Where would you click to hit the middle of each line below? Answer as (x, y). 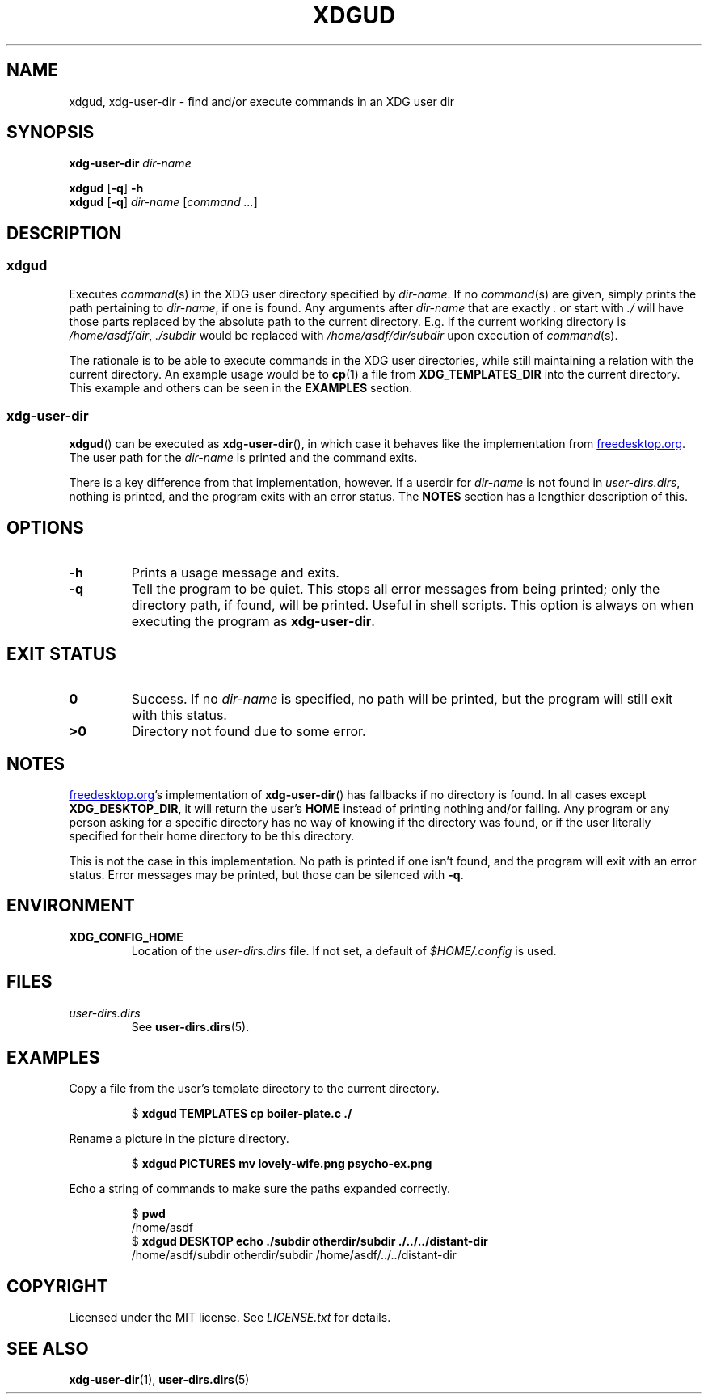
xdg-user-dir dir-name (130, 163)
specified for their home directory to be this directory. (212, 835)
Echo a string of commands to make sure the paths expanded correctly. (260, 1189)
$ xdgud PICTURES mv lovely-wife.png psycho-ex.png (282, 1164)
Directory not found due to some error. (249, 732)
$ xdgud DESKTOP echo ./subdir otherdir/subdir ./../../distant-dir (310, 1241)
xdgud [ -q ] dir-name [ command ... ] (163, 202)
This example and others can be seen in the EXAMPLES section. (241, 387)
